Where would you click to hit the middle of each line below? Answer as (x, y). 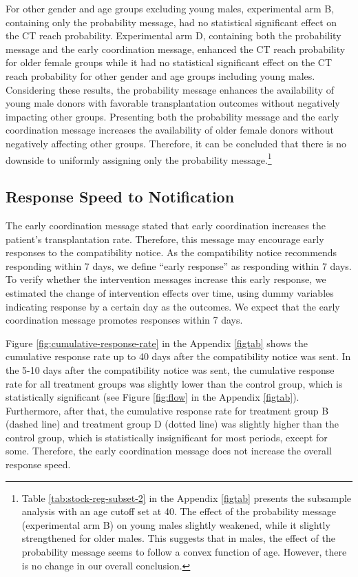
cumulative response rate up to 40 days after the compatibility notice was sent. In (178, 356)
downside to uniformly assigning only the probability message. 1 (139, 158)
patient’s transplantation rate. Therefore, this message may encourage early (165, 239)
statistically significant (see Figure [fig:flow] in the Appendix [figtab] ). (152, 397)
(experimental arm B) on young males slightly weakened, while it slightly (176, 524)
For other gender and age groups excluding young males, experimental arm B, (170, 8)
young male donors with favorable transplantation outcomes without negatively (173, 103)
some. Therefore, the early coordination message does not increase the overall (169, 451)
